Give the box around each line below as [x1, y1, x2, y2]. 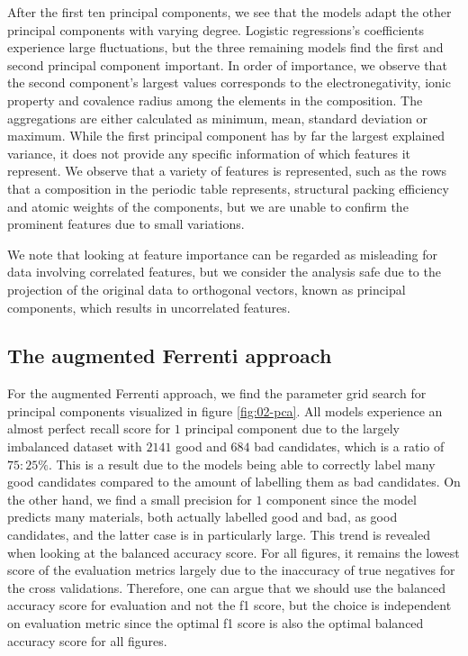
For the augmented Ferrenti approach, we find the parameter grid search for [7, 384, 427, 403]
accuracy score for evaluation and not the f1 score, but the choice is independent [7, 596, 452, 615]
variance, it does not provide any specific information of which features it [7, 143, 411, 162]
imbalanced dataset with [7, 437, 142, 456]
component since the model [266, 489, 417, 508]
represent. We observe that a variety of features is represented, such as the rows [7, 161, 447, 180]
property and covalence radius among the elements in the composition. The [7, 90, 423, 109]
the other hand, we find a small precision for [7, 489, 252, 508]
